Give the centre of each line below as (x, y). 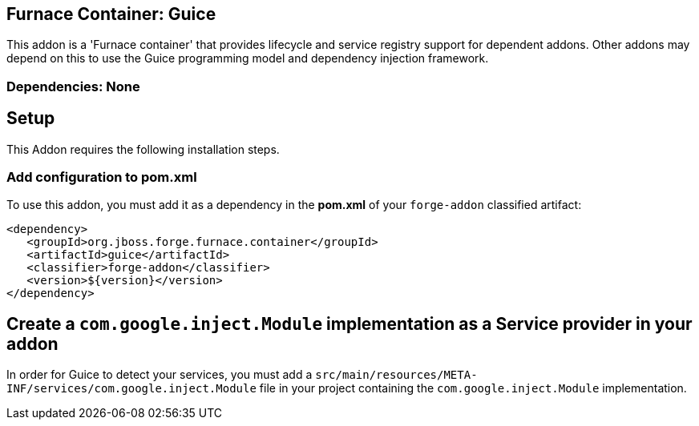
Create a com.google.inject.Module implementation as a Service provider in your (349, 324)
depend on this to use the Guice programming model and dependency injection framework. (248, 58)
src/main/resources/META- (396, 375)
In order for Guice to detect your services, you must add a (160, 375)
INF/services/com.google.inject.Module (131, 389)
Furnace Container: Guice (111, 14)
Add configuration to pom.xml (102, 177)
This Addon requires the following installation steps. (143, 149)
